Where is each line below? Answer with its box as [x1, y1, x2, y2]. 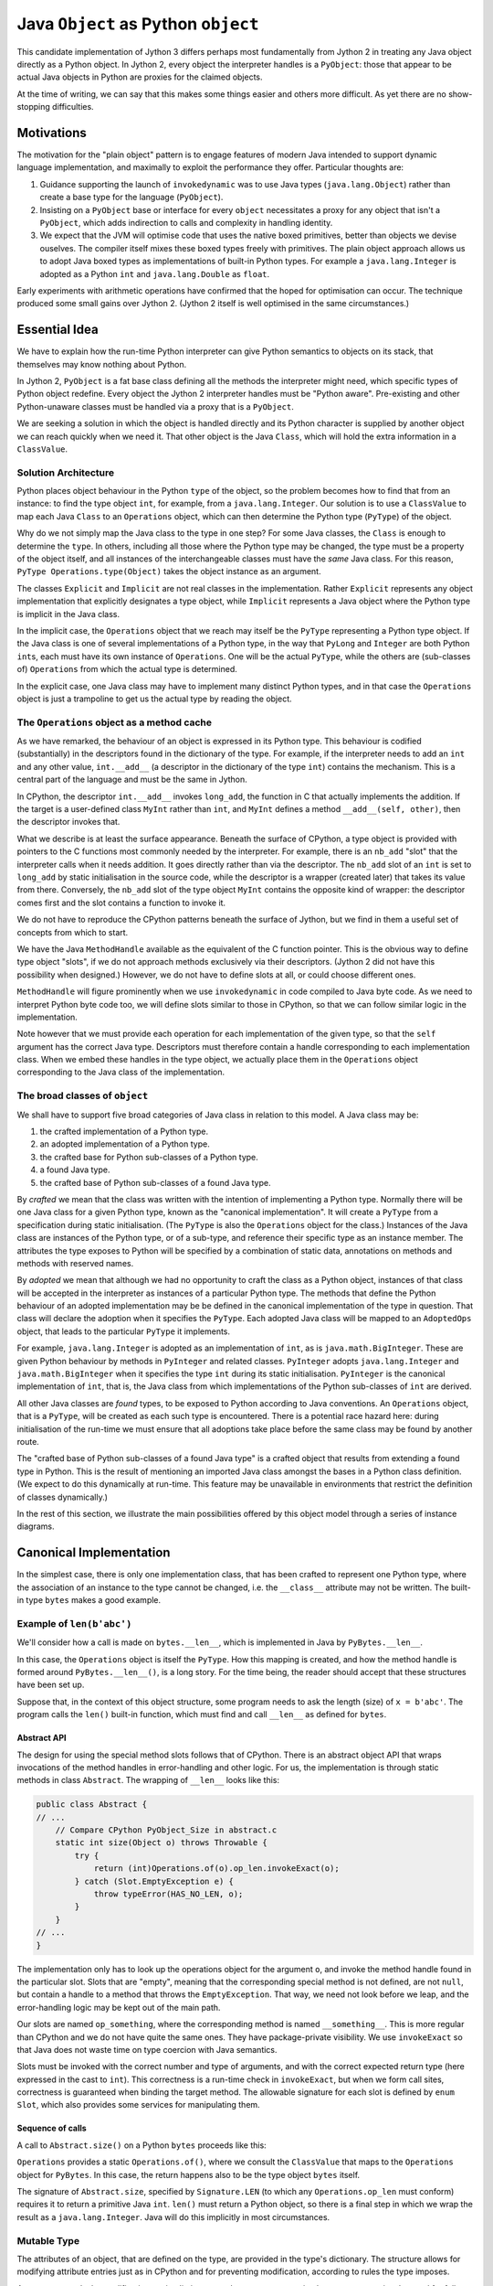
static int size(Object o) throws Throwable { [55, 1838, 268, 1848]
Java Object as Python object [16, 14, 259, 34]
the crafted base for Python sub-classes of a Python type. [39, 1151, 259, 1162]
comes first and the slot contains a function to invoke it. [16, 897, 226, 908]
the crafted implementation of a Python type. [39, 1126, 209, 1137]
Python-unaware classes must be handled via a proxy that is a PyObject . [16, 401, 294, 411]
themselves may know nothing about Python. [16, 358, 187, 369]
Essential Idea [16, 322, 100, 337]
